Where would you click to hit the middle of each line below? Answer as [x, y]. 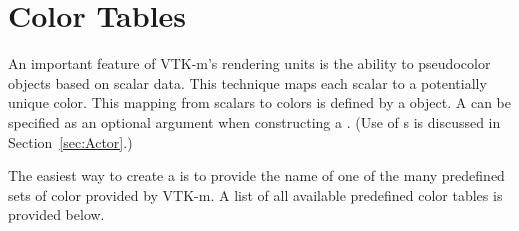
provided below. [56, 214]
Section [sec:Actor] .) [70, 141]
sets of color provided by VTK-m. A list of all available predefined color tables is [255, 194]
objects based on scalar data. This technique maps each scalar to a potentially [247, 82]
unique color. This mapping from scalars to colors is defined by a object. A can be [259, 102]
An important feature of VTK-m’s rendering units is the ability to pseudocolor [249, 63]
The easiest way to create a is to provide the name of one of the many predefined [256, 175]
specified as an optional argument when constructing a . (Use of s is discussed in [254, 121]
